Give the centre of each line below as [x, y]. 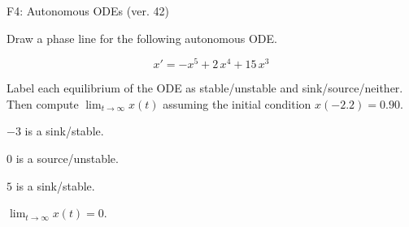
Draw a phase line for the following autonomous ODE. [142, 38]
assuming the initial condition [237, 103]
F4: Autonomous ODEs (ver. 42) [88, 11]
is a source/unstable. [67, 158]
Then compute [43, 103]
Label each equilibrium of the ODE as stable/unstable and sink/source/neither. [205, 88]
